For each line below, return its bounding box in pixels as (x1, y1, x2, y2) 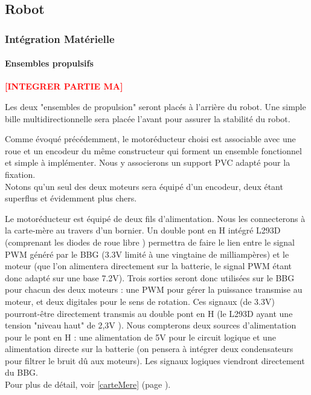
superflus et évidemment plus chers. (5, 192, 137, 204)
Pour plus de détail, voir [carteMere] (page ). (5, 378, 171, 391)
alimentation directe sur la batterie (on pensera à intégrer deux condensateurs (5, 342, 293, 355)
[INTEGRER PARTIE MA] (5, 80, 123, 93)
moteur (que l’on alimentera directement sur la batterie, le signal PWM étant (5, 260, 292, 272)
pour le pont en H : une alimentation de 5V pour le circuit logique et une (5, 330, 276, 343)
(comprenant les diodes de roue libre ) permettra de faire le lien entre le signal (5, 235, 295, 248)
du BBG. (5, 366, 38, 379)
